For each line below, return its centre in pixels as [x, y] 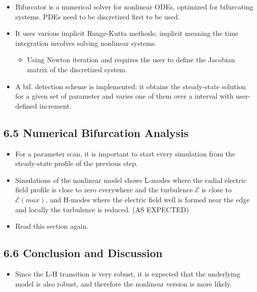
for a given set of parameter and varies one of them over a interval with [124, 96]
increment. [56, 105]
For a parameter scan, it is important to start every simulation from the [125, 153]
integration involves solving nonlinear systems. [86, 43]
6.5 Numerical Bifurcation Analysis [96, 132]
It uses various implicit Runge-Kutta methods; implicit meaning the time [127, 33]
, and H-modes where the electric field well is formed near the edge [147, 199]
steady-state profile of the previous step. [76, 163]
